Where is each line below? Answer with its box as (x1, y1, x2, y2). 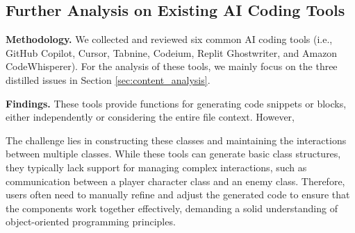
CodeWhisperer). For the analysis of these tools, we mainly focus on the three (6, 59, 338, 74)
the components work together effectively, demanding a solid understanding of (6, 200, 338, 215)
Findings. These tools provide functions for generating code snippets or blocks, (6, 96, 347, 110)
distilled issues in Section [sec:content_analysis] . (6, 72, 210, 87)
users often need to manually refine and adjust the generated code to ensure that (6, 187, 350, 202)
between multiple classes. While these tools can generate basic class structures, (6, 146, 341, 161)
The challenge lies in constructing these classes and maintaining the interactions (6, 132, 347, 147)
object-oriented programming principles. (6, 214, 176, 229)
